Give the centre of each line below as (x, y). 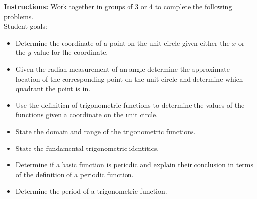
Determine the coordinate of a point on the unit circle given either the (123, 42)
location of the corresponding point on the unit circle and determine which (129, 78)
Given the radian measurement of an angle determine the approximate (123, 69)
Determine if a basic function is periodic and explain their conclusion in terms (134, 165)
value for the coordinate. (71, 52)
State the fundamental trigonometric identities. (87, 148)
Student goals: (26, 26)
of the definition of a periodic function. (75, 174)
